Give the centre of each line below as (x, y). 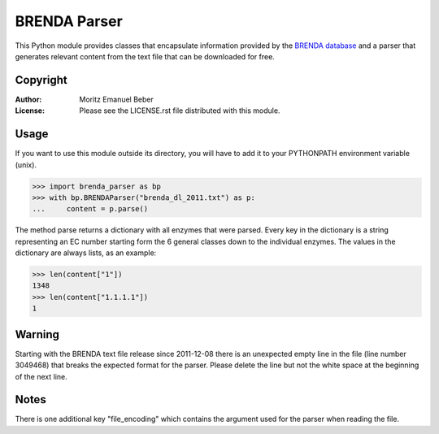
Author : (28, 99)
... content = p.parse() (90, 209)
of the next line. (41, 376)
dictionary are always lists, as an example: (86, 253)
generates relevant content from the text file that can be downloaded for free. (145, 56)
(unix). (26, 165)
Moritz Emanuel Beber (116, 99)
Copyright (41, 80)
